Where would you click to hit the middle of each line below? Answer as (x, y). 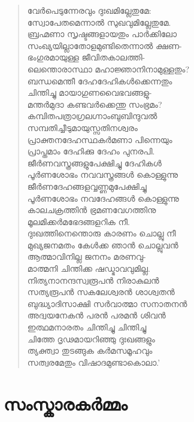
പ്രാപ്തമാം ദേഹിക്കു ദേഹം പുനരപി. (91, 151)
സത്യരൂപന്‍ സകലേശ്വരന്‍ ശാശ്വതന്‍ (101, 292)
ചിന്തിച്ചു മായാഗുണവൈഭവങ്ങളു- (90, 92)
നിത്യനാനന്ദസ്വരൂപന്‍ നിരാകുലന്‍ (93, 280)
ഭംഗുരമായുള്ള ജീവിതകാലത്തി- (86, 57)
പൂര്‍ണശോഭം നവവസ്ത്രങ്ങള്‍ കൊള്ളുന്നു (102, 174)
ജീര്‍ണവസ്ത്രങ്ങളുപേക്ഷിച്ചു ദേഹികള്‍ (94, 163)
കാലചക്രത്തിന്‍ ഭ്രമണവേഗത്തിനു (92, 210)
